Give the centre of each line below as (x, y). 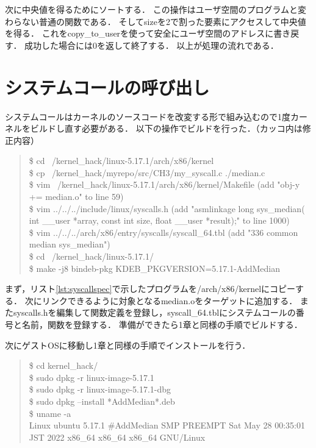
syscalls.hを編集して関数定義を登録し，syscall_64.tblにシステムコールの (154, 312)
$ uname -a (50, 413)
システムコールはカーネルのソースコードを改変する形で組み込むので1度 (148, 116)
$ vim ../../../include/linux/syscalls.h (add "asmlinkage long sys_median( (167, 208)
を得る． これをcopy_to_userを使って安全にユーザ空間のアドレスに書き (148, 33)
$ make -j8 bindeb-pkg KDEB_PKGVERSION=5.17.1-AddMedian (155, 268)
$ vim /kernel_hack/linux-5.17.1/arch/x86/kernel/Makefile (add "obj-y (164, 184)
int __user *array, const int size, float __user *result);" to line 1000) (159, 220)
